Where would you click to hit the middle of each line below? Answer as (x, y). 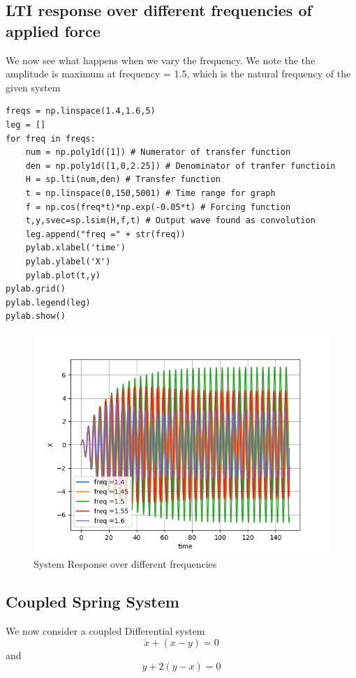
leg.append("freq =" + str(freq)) (105, 234)
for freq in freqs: (51, 138)
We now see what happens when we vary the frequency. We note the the (161, 60)
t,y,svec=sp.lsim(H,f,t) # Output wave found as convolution (170, 221)
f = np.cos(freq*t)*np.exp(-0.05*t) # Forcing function (158, 207)
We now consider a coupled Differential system (105, 631)
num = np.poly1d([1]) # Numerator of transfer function (158, 152)
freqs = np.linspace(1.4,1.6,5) (81, 111)
